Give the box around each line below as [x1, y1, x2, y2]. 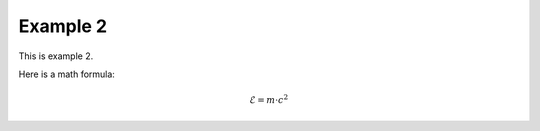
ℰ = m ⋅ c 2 [249, 93, 289, 106]
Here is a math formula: [18, 68, 115, 80]
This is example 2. [18, 50, 94, 62]
